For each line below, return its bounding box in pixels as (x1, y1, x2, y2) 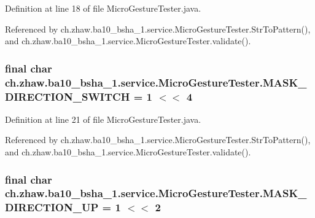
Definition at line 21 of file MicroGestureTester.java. (5, 112, 201, 125)
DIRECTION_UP (5, 200, 99, 215)
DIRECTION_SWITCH (5, 88, 130, 104)
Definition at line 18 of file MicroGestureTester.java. (5, 2, 201, 14)
